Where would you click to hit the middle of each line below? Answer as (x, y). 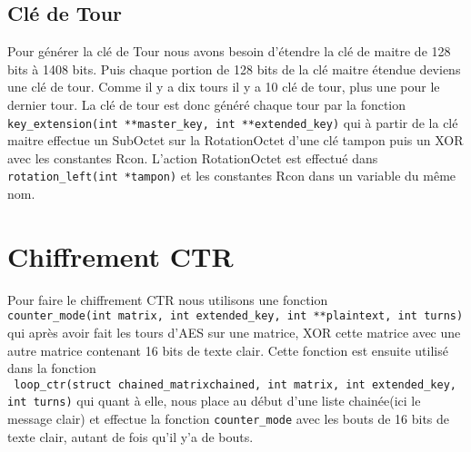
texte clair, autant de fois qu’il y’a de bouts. (130, 436)
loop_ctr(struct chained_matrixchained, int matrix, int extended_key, (235, 384)
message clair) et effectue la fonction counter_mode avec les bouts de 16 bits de (229, 419)
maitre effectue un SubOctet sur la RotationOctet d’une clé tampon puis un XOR (235, 140)
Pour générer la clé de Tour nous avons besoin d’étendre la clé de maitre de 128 (229, 51)
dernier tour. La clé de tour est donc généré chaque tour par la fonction (207, 104)
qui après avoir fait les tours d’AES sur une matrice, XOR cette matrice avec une (234, 333)
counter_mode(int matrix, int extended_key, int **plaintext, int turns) (235, 316)
